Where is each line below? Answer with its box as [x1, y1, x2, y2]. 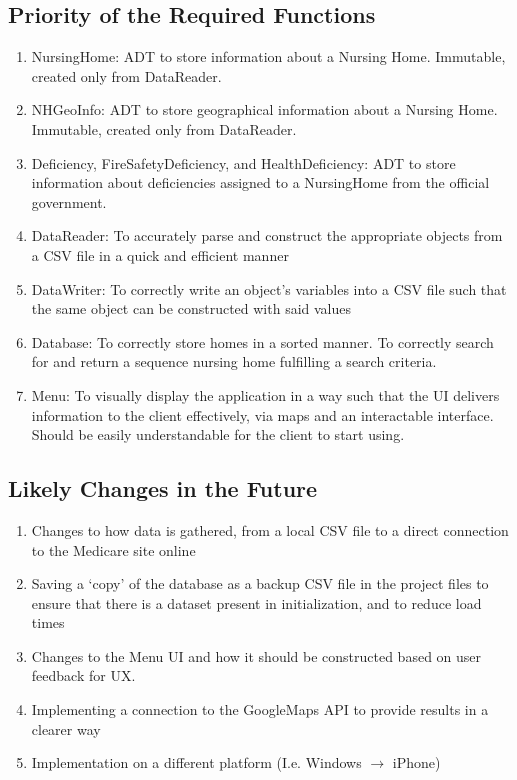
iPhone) [392, 752, 441, 773]
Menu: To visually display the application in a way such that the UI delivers [31, 384, 500, 405]
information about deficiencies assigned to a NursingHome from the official [31, 172, 490, 193]
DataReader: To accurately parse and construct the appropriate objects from [31, 225, 503, 246]
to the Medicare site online [31, 539, 196, 560]
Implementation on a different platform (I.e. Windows [31, 752, 362, 773]
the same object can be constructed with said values [31, 298, 351, 319]
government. [31, 191, 107, 212]
